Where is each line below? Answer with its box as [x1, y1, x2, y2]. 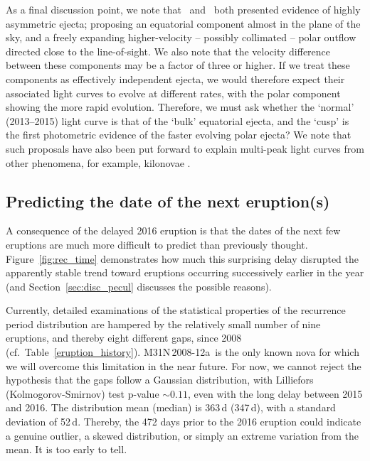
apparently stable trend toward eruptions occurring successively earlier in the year [6, 265, 364, 280]
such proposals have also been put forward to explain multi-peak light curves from [6, 141, 364, 156]
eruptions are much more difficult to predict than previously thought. [6, 237, 308, 251]
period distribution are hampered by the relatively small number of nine [6, 316, 321, 331]
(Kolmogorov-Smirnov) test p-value [6, 386, 159, 401]
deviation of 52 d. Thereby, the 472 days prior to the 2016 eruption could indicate [6, 414, 361, 429]
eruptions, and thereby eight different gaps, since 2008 [6, 330, 242, 345]
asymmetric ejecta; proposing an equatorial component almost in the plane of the [6, 16, 361, 31]
